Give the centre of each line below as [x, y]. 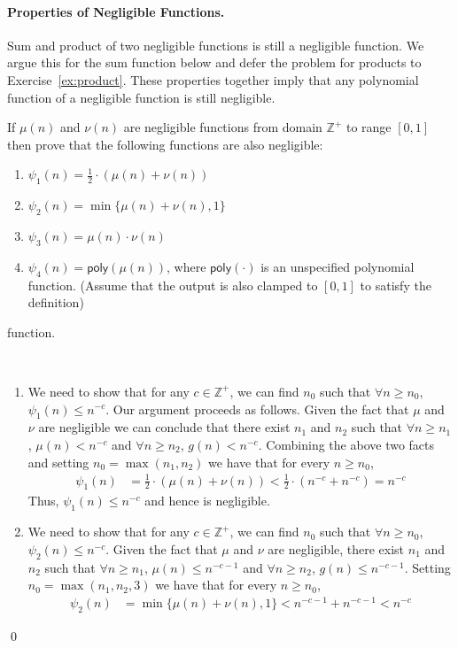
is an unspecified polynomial [338, 266]
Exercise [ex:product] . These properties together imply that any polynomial [213, 79]
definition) [56, 302]
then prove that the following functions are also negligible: [165, 144]
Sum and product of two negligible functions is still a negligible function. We [216, 45]
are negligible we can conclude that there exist [164, 427]
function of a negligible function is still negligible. [141, 97]
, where [186, 266]
